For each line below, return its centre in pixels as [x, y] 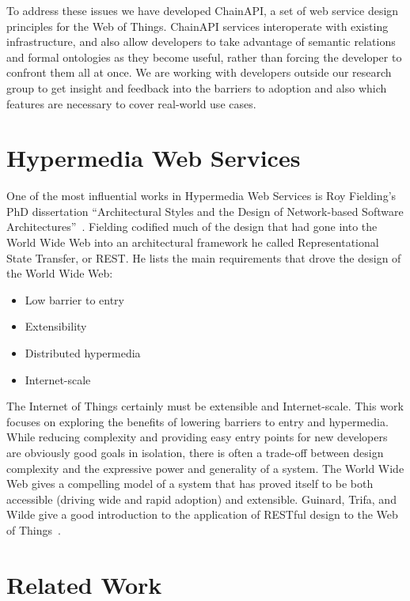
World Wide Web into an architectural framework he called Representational [193, 242]
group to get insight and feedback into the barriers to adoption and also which [197, 87]
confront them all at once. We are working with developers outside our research [199, 72]
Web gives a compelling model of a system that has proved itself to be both [190, 484]
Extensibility [56, 326]
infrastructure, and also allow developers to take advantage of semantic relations [201, 42]
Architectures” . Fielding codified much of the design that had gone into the [192, 227]
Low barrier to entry [74, 299]
